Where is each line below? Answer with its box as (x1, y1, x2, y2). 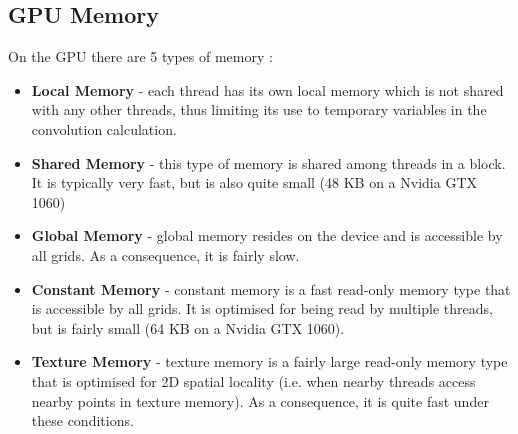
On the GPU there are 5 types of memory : (8, 46, 273, 67)
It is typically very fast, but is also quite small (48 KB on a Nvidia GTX (31, 172, 477, 193)
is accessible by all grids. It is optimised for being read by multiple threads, (31, 298, 493, 319)
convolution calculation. (31, 118, 177, 139)
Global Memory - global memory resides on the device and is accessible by (31, 225, 503, 246)
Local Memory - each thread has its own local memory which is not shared (31, 79, 504, 100)
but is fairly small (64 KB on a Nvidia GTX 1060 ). (31, 317, 345, 338)
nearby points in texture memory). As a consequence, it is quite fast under (31, 390, 489, 411)
